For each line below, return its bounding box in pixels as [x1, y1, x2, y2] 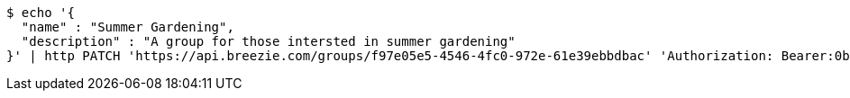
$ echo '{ [6, 5, 75, 20]
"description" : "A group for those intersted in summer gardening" [21, 34, 516, 49]
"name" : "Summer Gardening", [21, 20, 234, 34]
